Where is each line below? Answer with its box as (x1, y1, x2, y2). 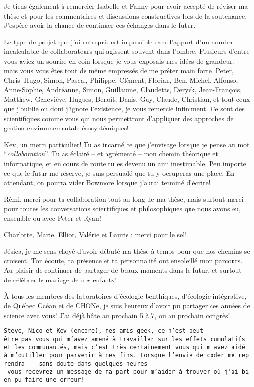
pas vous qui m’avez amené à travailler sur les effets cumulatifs (21, 335, 245, 343)
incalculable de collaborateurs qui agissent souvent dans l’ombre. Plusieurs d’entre (4, 46, 250, 56)
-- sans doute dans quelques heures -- (28, 360, 158, 367)
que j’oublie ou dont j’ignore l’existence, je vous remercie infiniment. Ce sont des (4, 103, 245, 113)
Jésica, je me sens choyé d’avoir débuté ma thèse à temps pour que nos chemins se (4, 246, 250, 256)
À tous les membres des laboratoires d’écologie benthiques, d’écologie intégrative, (4, 291, 247, 301)
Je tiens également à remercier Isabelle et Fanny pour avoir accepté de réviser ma (4, 1, 248, 11)
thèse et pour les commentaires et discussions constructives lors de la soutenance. (4, 10, 247, 21)
